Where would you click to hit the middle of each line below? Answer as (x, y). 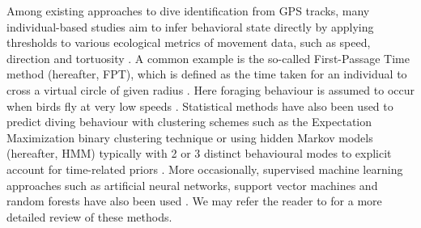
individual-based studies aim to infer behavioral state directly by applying (190, 26)
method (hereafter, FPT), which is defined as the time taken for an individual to (207, 74)
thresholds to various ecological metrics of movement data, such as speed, (189, 42)
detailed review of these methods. (89, 216)
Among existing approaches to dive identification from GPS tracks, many (188, 11)
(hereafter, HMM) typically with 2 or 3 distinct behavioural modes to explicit (199, 153)
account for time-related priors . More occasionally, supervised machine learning (205, 169)
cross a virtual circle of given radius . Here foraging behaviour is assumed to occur (210, 89)
